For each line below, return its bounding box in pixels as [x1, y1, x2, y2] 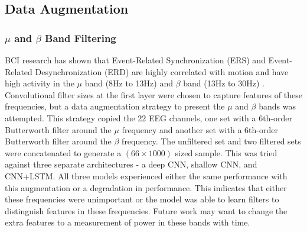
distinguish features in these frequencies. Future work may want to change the [5, 204, 288, 217]
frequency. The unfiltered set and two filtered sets [122, 135, 301, 147]
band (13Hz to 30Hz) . [183, 77, 264, 89]
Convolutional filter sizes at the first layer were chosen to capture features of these [5, 88, 302, 101]
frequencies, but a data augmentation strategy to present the [5, 100, 225, 112]
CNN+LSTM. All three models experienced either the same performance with [5, 169, 288, 182]
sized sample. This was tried [175, 146, 277, 159]
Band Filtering [45, 30, 116, 45]
